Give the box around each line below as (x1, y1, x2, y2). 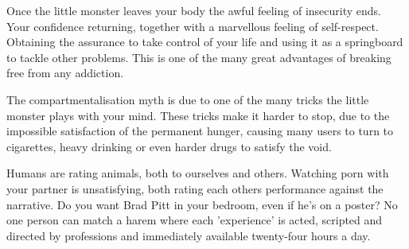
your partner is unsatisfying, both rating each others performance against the (6, 180, 384, 196)
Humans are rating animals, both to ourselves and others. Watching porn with (6, 165, 389, 181)
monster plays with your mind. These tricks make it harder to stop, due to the (6, 107, 390, 123)
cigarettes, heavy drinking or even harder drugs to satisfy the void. (6, 138, 332, 154)
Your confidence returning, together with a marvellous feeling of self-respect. (6, 18, 379, 34)
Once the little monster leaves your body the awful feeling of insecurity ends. (6, 2, 381, 18)
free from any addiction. (6, 64, 124, 81)
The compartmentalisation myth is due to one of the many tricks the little (6, 91, 369, 107)
